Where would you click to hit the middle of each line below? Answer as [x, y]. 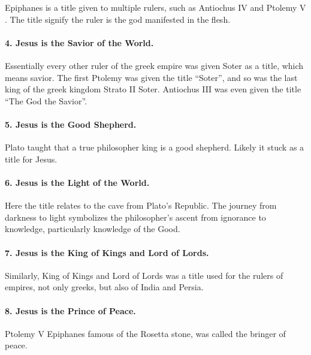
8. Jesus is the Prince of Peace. [70, 310]
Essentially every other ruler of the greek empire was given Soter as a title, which [154, 65]
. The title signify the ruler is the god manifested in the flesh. [118, 19]
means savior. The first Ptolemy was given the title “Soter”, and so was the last [151, 77]
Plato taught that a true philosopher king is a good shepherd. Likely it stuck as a [155, 147]
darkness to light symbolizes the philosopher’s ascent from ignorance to [135, 217]
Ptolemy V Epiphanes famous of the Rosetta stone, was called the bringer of [145, 333]
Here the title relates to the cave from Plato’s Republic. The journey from [141, 205]
